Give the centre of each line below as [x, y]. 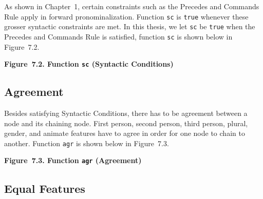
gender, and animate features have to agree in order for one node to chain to [125, 133]
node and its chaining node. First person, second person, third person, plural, [126, 123]
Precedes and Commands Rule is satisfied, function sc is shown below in [118, 36]
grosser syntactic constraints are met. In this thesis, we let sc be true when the [130, 26]
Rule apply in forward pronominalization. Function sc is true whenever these [126, 16]
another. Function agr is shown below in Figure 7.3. [87, 143]
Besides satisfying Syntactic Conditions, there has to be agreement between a [126, 113]
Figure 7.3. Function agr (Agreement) [73, 160]
